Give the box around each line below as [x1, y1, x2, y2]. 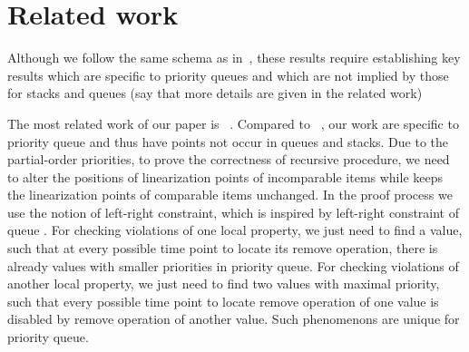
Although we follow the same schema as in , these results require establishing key [7, 48, 461, 67]
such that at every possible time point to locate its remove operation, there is [7, 239, 438, 258]
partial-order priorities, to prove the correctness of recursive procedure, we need [7, 150, 450, 169]
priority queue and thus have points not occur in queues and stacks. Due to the [7, 132, 449, 151]
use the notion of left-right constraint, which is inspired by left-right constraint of [7, 202, 460, 221]
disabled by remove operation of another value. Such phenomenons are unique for [7, 309, 460, 328]
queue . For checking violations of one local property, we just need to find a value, [7, 220, 463, 240]
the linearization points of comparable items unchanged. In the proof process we [7, 185, 453, 204]
